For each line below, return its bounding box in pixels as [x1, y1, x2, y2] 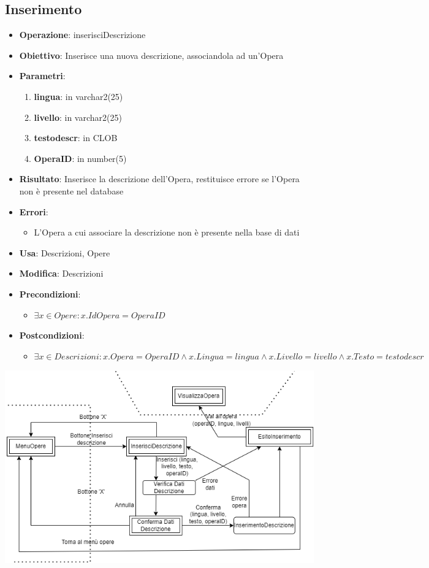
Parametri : [19, 69, 66, 82]
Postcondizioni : [19, 329, 85, 342]
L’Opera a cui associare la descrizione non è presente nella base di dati [34, 226, 300, 239]
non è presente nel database [19, 184, 124, 197]
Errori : [19, 205, 48, 218]
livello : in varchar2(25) [34, 110, 122, 123]
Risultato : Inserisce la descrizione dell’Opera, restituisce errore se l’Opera [19, 172, 300, 185]
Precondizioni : [19, 287, 81, 300]
